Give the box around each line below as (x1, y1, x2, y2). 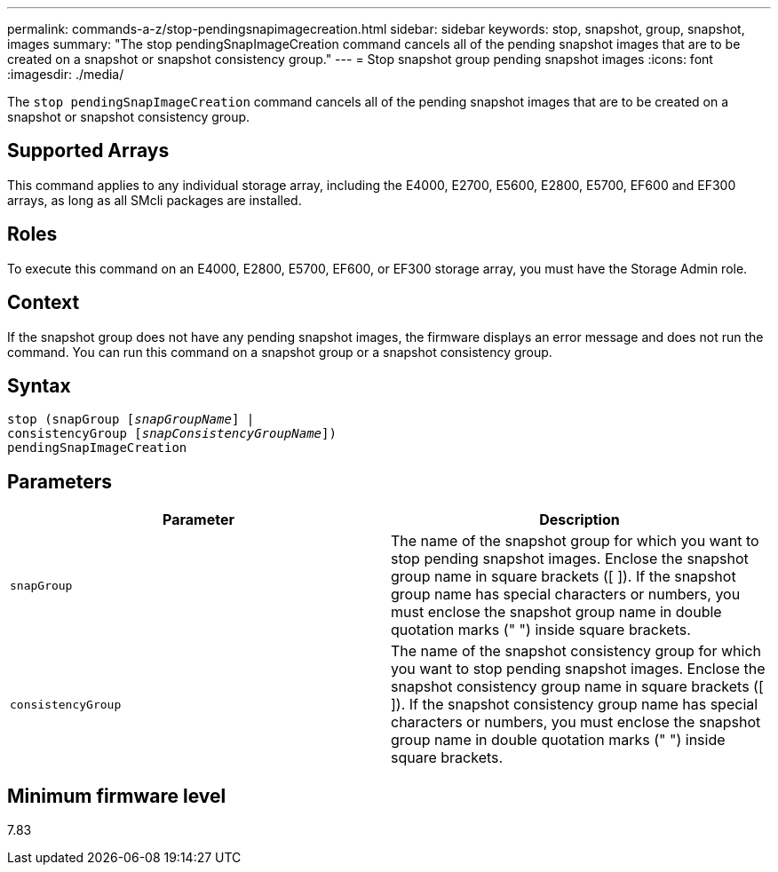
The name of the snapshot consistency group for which (391, 642, 762, 661)
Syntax (7, 374, 71, 397)
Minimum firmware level (7, 784, 226, 807)
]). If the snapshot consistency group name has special (391, 695, 758, 714)
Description (539, 511, 620, 529)
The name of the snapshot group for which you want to (391, 532, 759, 551)
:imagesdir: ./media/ (7, 67, 124, 82)
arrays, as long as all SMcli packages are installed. (7, 192, 302, 208)
